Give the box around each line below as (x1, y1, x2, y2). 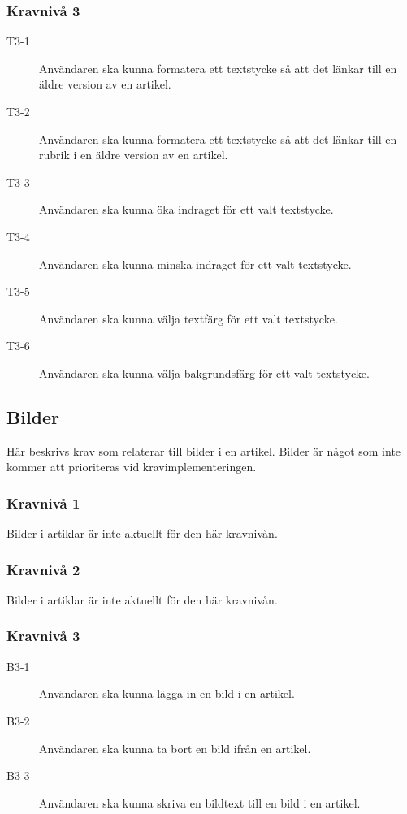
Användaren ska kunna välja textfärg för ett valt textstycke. (39, 310, 338, 327)
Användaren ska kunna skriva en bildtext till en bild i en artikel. (39, 794, 361, 811)
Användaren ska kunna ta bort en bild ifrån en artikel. (39, 739, 311, 756)
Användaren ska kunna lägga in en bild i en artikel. (39, 685, 295, 702)
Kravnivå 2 (6, 559, 80, 579)
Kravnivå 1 (6, 492, 80, 513)
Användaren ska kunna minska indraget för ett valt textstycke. (39, 255, 352, 272)
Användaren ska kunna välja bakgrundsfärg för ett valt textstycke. (39, 364, 370, 381)
